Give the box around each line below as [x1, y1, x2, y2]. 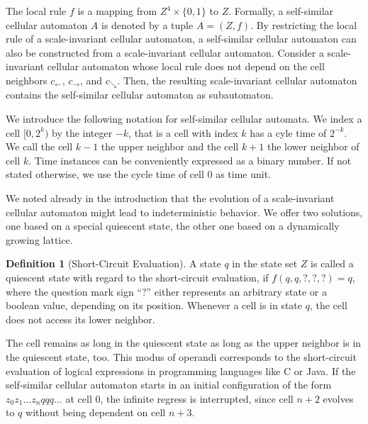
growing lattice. [6, 232, 73, 247]
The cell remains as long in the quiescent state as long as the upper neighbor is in [6, 335, 362, 350]
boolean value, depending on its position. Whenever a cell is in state [6, 298, 303, 313]
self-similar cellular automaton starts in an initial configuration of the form [6, 377, 332, 392]
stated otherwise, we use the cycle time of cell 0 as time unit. [6, 167, 271, 182]
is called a [311, 256, 354, 271]
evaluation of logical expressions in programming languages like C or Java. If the [6, 363, 356, 378]
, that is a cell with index [128, 125, 238, 140]
